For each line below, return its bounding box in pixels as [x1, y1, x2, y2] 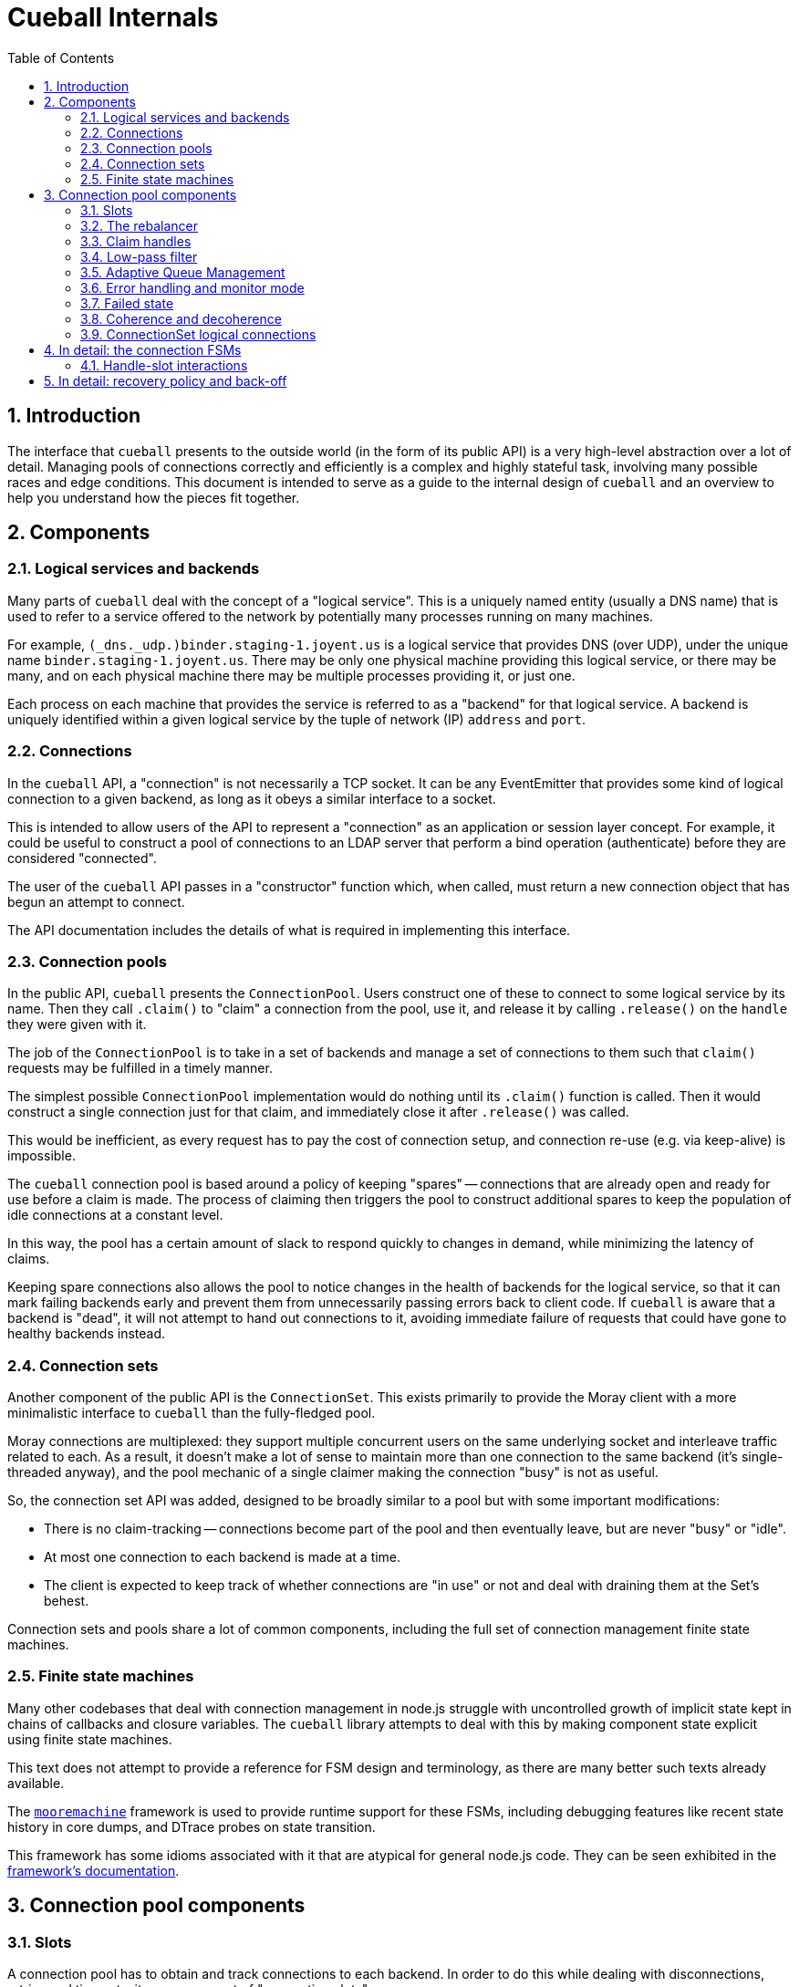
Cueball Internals [7, 2, 219, 33]
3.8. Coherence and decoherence [80, 310, 282, 327]
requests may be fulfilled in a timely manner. [7, 1060, 273, 1077]
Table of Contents [7, 49, 115, 66]
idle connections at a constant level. [7, 1207, 223, 1223]
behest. [44, 1593, 89, 1609]
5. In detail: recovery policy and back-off [44, 372, 287, 389]
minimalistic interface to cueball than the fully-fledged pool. [7, 1405, 376, 1421]
